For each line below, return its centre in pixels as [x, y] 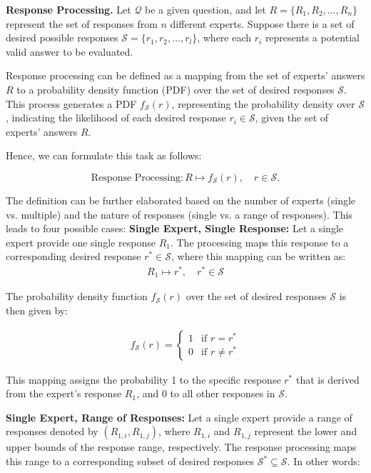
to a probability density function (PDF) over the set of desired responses [176, 89]
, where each [224, 38]
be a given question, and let [205, 9]
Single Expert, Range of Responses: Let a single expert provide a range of [179, 417]
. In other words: [324, 461]
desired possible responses [62, 38]
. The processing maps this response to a [259, 242]
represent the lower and [306, 431]
